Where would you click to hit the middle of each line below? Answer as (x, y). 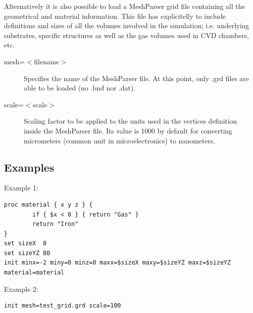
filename (47, 61)
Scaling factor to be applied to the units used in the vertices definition (130, 121)
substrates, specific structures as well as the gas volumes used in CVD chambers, (126, 35)
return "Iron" (55, 224)
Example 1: (21, 188)
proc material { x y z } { (48, 204)
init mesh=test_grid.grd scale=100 (63, 306)
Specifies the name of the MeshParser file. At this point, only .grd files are (136, 78)
